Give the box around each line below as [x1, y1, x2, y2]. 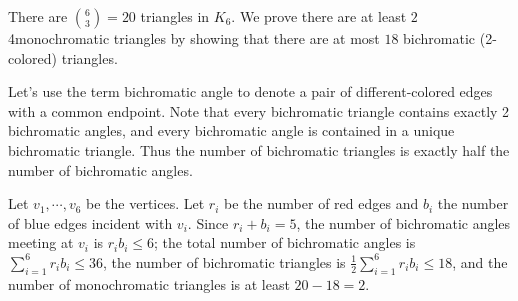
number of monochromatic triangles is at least [8, 273, 290, 294]
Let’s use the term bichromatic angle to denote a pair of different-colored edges [8, 81, 493, 102]
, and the [452, 251, 508, 272]
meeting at [8, 232, 74, 253]
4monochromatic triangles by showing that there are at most [8, 28, 380, 48]
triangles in [140, 6, 210, 26]
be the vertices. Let [86, 193, 205, 214]
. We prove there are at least [231, 6, 407, 26]
